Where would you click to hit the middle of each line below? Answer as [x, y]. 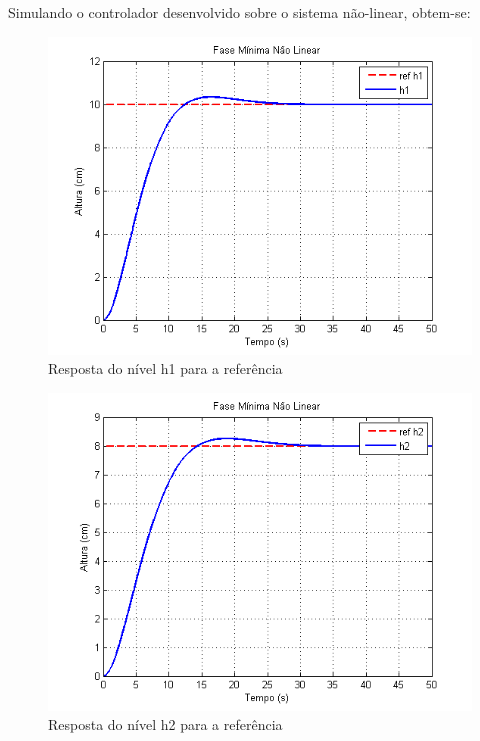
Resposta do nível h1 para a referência [165, 368]
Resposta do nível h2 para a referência [165, 724]
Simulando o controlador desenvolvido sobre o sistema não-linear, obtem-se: [239, 12]
